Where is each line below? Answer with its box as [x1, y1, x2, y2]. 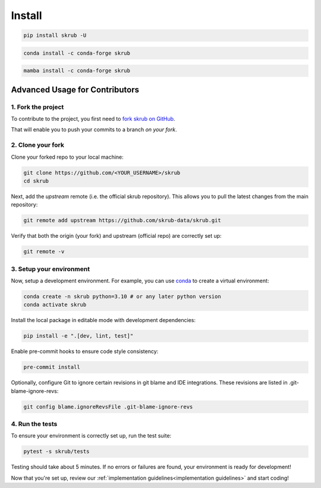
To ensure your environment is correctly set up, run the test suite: [11, 432, 172, 439]
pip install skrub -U [23, 32, 87, 39]
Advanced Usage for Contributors [11, 84, 140, 95]
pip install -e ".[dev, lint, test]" [23, 333, 134, 339]
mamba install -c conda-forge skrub [23, 67, 131, 74]
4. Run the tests [11, 420, 58, 428]
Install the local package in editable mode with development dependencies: [11, 317, 196, 324]
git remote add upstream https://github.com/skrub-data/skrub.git [23, 217, 221, 224]
